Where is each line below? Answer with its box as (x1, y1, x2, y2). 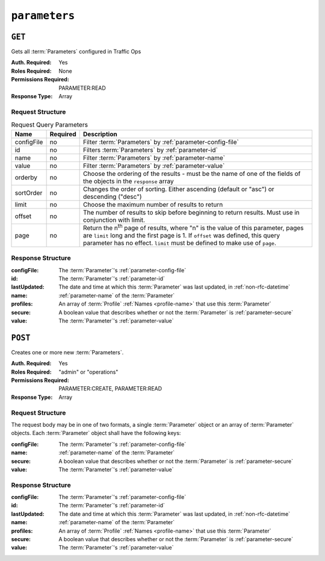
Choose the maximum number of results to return (82, 200, 223, 208)
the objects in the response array (82, 177, 174, 185)
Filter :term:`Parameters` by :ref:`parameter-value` (82, 161, 225, 170)
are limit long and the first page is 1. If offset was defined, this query (82, 231, 280, 239)
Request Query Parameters (11, 121, 88, 129)
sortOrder (14, 189, 43, 197)
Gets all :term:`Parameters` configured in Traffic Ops (11, 48, 141, 55)
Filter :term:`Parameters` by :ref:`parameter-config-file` (82, 137, 239, 146)
